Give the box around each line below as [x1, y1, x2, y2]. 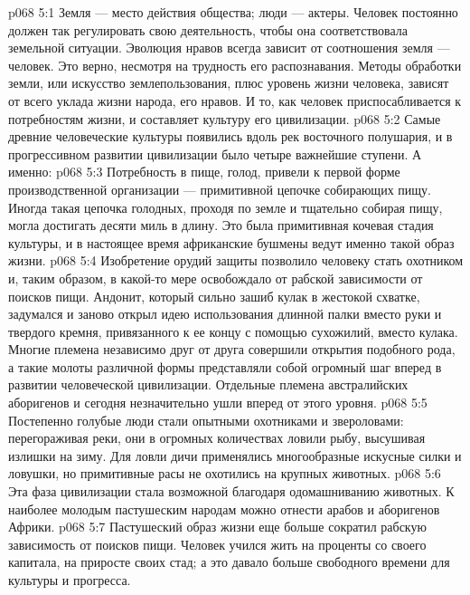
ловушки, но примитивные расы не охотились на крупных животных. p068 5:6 [8, 464, 441, 483]
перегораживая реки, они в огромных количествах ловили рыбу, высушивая [8, 428, 426, 447]
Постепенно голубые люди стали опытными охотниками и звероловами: [8, 410, 404, 429]
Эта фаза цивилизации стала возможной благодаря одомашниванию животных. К [8, 482, 455, 501]
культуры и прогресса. [8, 571, 131, 589]
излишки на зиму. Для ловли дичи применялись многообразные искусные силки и [8, 446, 462, 465]
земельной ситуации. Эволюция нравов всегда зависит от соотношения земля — [8, 38, 450, 57]
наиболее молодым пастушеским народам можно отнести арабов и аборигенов [8, 499, 440, 518]
